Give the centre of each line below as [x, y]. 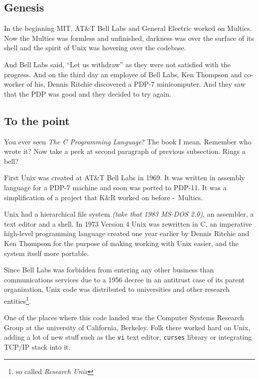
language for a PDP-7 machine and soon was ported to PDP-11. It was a [115, 187]
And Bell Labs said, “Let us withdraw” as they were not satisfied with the [117, 64]
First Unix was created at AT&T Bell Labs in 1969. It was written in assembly [125, 178]
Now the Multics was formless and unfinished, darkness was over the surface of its [129, 38]
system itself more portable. [47, 253]
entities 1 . [17, 300]
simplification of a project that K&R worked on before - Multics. [104, 197]
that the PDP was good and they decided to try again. [88, 93]
